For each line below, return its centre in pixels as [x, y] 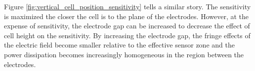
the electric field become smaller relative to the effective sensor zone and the [119, 45]
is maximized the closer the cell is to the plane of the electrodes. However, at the [126, 16]
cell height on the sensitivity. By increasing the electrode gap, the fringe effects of [127, 35]
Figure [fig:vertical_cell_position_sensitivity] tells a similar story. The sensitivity [127, 6]
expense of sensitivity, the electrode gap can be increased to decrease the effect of [127, 26]
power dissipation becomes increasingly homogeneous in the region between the [124, 54]
